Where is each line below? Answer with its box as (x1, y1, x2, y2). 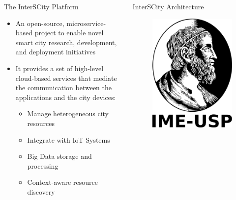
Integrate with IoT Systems (27, 134, 110, 145)
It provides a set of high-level (15, 63, 104, 73)
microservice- (66, 18, 106, 28)
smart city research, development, (15, 37, 117, 47)
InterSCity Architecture (132, 1, 204, 11)
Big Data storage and (27, 151, 92, 161)
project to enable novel (34, 27, 104, 38)
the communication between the (15, 82, 112, 93)
